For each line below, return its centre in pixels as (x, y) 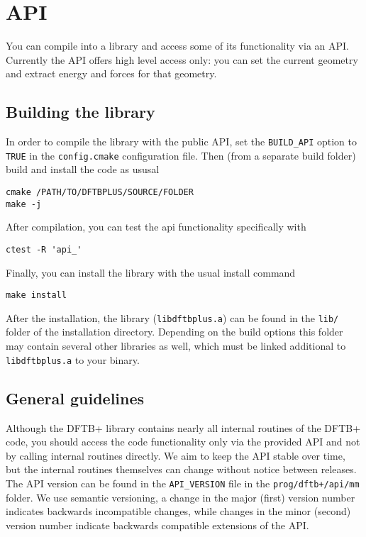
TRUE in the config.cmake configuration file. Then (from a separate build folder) (181, 155)
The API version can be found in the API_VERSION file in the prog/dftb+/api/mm (183, 483)
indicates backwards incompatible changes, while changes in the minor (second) (178, 511)
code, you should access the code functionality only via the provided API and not (183, 442)
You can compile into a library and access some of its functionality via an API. (177, 46)
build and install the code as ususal (83, 169)
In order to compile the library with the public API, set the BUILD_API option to (182, 142)
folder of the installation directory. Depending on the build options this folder (174, 332)
